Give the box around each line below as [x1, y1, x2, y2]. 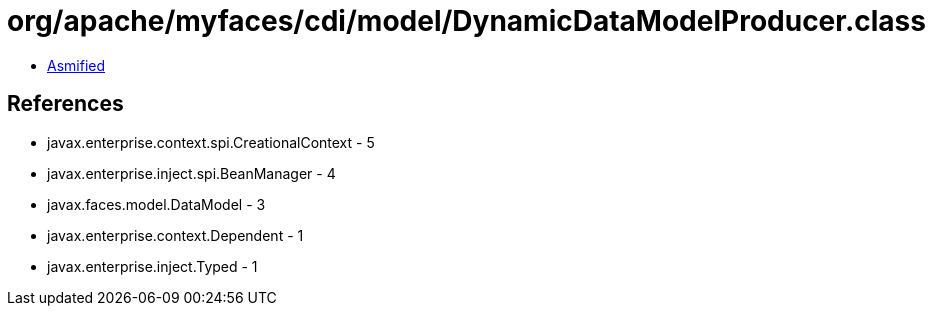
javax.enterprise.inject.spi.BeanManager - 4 [47, 164, 336, 182]
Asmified [47, 56, 106, 74]
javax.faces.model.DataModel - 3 [47, 195, 266, 213]
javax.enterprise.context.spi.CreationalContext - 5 [47, 133, 375, 151]
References [7, 91, 124, 117]
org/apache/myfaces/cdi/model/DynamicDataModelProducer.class [7, 4, 926, 38]
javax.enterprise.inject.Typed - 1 [47, 257, 258, 275]
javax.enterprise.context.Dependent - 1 [47, 226, 304, 244]
